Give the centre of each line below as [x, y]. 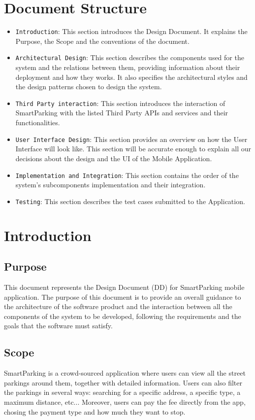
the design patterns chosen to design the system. [89, 87]
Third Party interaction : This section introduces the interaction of [120, 103]
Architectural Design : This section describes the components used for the [130, 57]
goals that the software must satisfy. [58, 326]
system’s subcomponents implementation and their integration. [111, 185]
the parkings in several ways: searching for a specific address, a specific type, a [122, 392]
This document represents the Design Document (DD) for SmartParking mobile [124, 287]
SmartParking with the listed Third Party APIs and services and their [122, 113]
